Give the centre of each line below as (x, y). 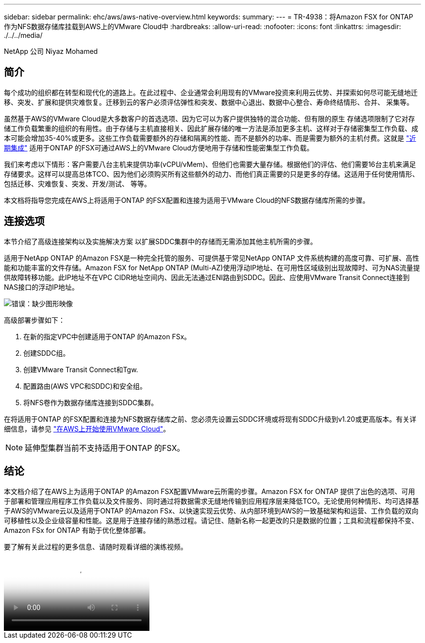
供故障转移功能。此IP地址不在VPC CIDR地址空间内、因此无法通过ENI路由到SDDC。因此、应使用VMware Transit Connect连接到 (207, 277)
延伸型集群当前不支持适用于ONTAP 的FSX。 (105, 448)
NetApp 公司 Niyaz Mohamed (51, 51)
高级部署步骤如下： (34, 320)
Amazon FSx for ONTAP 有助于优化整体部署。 (77, 530)
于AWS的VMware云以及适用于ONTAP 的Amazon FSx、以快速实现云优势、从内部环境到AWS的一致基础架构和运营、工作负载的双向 (211, 511)
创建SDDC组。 (47, 353)
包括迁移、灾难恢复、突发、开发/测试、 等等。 (77, 183)
